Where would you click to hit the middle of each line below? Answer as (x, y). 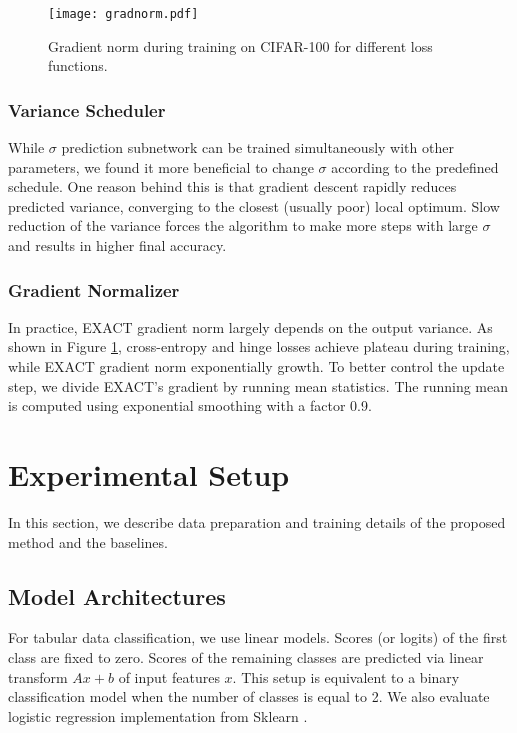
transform (38, 676)
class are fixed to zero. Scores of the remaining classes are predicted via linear (246, 656)
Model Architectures (117, 595)
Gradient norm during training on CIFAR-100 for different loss (240, 45)
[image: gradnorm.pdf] (123, 14)
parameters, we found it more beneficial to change (161, 166)
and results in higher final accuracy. (117, 245)
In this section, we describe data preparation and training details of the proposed (257, 521)
